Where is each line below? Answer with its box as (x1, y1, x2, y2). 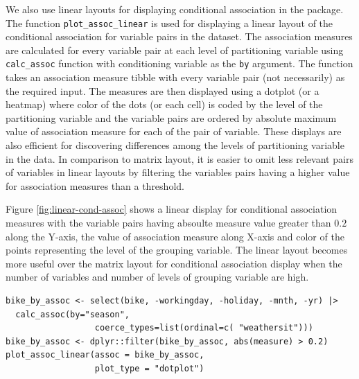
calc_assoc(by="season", (15, 309, 130, 319)
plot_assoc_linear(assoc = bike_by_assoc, (6, 350, 204, 360)
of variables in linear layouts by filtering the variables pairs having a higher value (6, 165, 350, 179)
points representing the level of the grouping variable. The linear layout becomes (6, 243, 348, 257)
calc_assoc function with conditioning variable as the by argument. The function (6, 56, 353, 71)
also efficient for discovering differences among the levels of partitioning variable (6, 138, 344, 152)
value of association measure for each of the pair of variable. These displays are (6, 124, 342, 139)
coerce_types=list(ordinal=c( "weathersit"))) (94, 323, 313, 333)
